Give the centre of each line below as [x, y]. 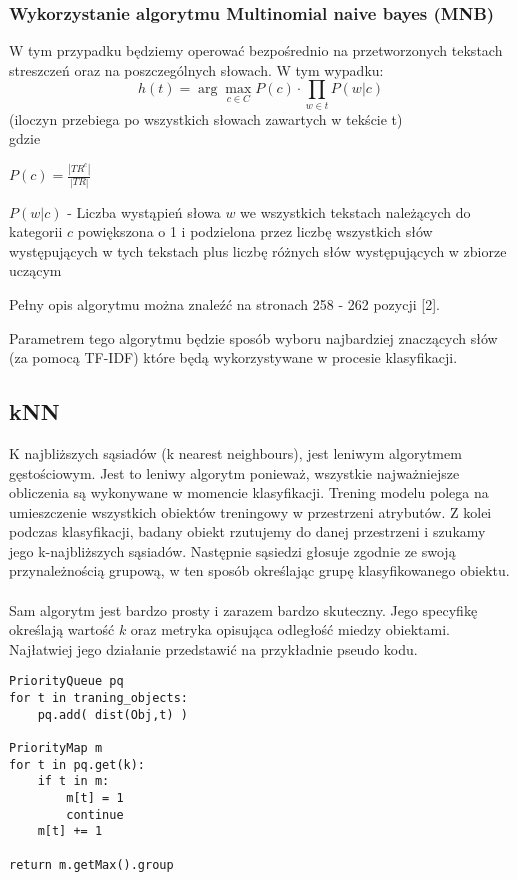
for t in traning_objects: [98, 698]
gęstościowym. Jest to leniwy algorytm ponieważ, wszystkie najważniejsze [234, 472]
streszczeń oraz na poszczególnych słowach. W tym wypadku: [196, 69]
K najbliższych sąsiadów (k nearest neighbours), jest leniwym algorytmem [235, 452]
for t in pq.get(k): [77, 764]
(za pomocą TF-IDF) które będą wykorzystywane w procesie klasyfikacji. [233, 357]
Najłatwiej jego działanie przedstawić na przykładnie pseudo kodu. [213, 648]
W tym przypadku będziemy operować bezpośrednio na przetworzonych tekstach [256, 50]
